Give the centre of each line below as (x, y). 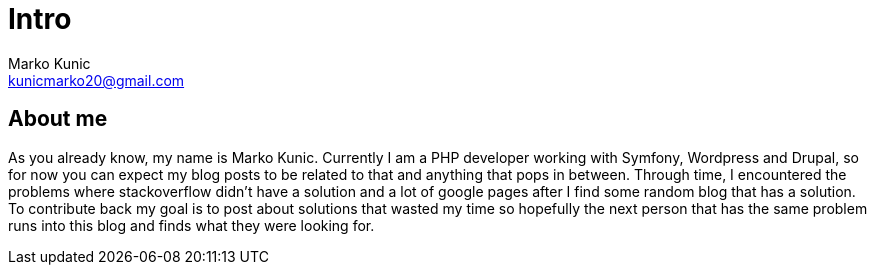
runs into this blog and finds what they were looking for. (191, 225)
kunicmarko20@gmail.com (96, 80)
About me (58, 119)
